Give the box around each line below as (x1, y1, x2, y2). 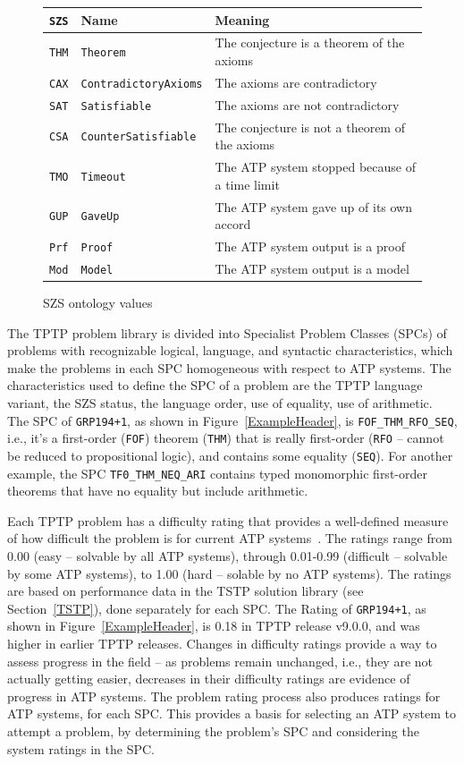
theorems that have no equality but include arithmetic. (7, 481, 308, 500)
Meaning (215, 10, 270, 29)
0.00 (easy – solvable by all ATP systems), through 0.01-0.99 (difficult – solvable (7, 547, 448, 565)
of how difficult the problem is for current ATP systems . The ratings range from (7, 529, 452, 548)
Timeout (80, 170, 126, 183)
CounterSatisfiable (80, 131, 197, 144)
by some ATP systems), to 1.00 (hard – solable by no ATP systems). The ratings (7, 564, 451, 582)
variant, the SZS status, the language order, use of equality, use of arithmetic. (7, 394, 433, 412)
